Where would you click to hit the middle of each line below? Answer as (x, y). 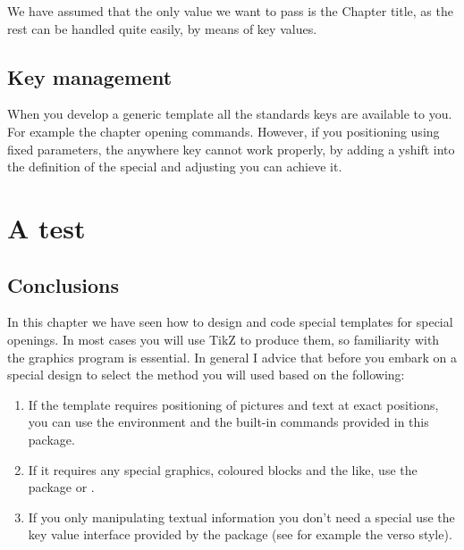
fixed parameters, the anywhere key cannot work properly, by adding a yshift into (231, 149)
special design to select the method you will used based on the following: (206, 375)
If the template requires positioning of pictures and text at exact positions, (233, 404)
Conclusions (63, 284)
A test (46, 227)
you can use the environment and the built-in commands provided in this (228, 422)
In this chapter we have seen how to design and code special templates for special (230, 322)
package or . (61, 487)
